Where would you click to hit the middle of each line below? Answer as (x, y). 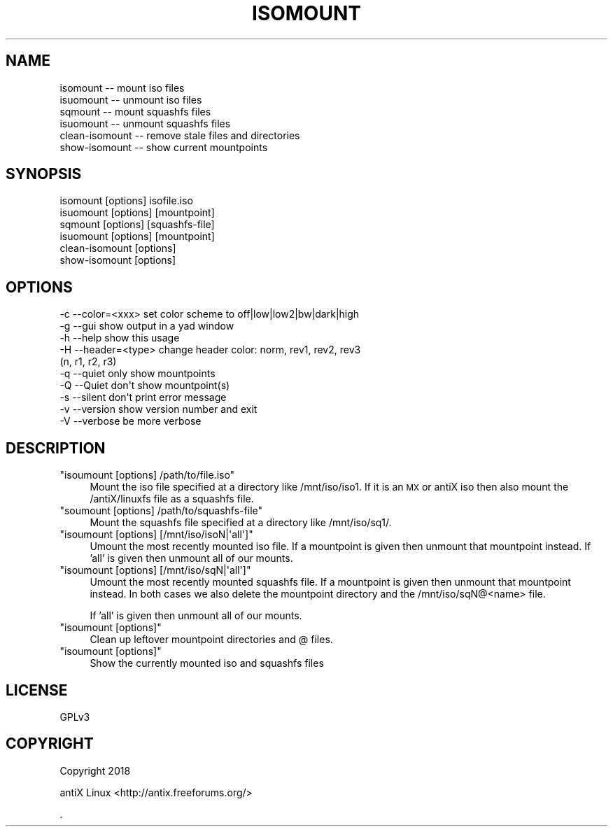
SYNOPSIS (44, 174)
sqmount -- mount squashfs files (135, 111)
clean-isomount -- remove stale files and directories (180, 135)
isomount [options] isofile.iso (126, 201)
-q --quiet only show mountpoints (138, 374)
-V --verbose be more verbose (131, 421)
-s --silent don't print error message (143, 397)
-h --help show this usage (120, 338)
